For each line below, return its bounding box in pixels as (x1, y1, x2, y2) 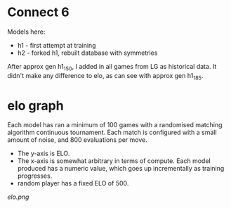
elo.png (7, 193, 29, 201)
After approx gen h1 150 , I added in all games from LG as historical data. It (7, 62, 217, 72)
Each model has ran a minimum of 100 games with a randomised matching (7, 121, 223, 129)
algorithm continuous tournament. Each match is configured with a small (7, 128, 217, 137)
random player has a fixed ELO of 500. (17, 179, 129, 188)
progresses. (17, 171, 53, 180)
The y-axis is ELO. (17, 149, 70, 158)
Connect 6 (7, 4, 70, 20)
